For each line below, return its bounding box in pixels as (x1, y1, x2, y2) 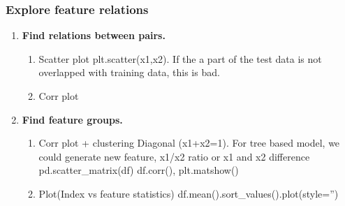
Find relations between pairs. (22, 28, 166, 43)
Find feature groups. (22, 112, 123, 126)
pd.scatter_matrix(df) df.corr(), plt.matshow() (38, 163, 239, 177)
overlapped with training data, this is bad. (38, 65, 220, 80)
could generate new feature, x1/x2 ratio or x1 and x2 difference (38, 149, 310, 163)
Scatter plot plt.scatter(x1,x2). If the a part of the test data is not (38, 51, 322, 66)
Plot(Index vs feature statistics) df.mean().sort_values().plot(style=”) (38, 186, 339, 200)
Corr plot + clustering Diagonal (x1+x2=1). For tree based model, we (38, 135, 340, 150)
